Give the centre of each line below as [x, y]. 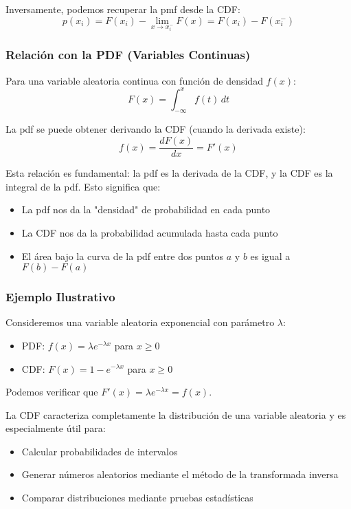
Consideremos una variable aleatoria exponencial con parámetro [140, 322]
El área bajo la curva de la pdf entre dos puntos [123, 256]
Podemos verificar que [52, 392]
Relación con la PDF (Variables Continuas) [128, 55]
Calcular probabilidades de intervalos [100, 451]
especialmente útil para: [56, 428]
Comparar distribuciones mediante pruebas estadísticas [137, 498]
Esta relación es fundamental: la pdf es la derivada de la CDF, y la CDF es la [169, 173]
